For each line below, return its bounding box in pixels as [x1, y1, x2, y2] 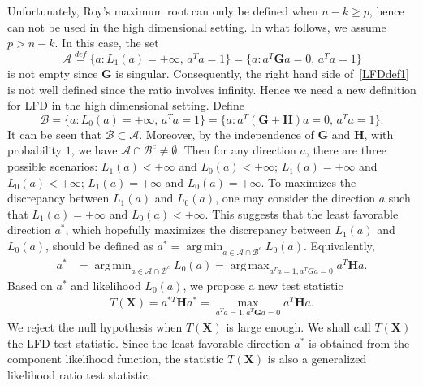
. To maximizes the [261, 173, 356, 190]
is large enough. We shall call [226, 319, 371, 336]
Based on [7, 276, 53, 293]
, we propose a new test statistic [183, 276, 343, 293]
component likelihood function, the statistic [7, 350, 224, 367]
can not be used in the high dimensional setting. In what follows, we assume [7, 18, 386, 35]
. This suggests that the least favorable [205, 205, 399, 222]
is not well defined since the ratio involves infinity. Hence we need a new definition [7, 80, 417, 98]
